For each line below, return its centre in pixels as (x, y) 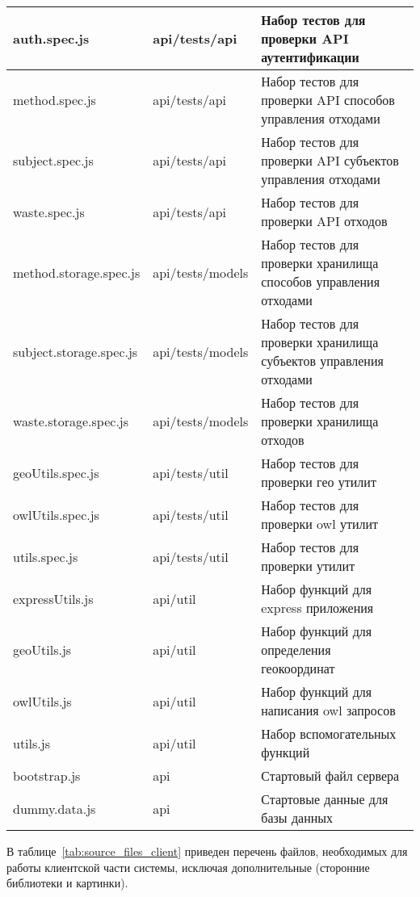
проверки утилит (308, 566)
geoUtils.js (42, 650)
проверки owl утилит (320, 524)
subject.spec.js (53, 160)
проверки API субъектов (330, 160)
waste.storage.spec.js (71, 421)
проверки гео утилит (319, 482)
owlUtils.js (42, 701)
